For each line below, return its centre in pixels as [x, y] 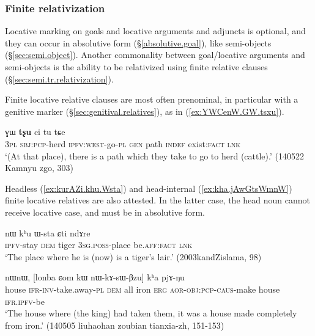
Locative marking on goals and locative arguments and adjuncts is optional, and [155, 31]
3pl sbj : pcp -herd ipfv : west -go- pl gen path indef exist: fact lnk [123, 143]
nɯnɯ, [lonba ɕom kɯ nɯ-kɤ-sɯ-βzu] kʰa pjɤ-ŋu [95, 277]
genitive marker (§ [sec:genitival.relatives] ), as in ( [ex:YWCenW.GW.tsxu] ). [145, 111]
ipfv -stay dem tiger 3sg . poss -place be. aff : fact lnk [99, 245]
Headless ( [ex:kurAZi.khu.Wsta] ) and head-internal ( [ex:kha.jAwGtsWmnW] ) [149, 188]
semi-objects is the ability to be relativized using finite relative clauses [136, 67]
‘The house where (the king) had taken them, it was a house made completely [151, 313]
